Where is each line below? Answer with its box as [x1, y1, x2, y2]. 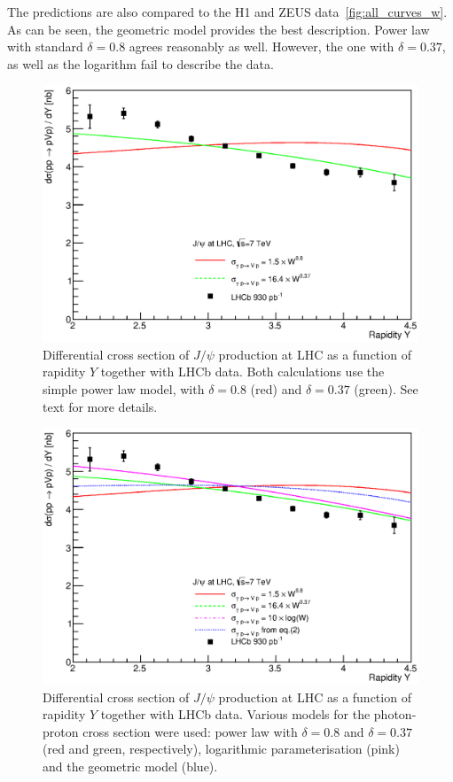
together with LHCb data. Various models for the [100, 705, 371, 724]
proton [43, 722, 79, 740]
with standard [7, 37, 83, 56]
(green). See [354, 380, 418, 398]
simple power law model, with [43, 380, 205, 398]
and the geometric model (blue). [43, 757, 218, 775]
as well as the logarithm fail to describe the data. [7, 54, 274, 73]
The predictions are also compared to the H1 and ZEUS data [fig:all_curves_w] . [7, 3, 448, 20]
